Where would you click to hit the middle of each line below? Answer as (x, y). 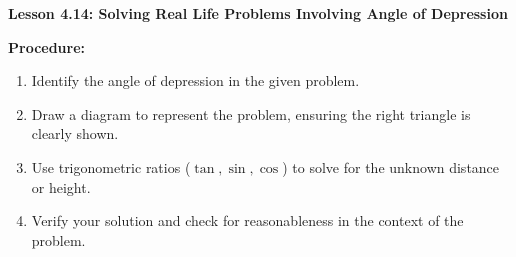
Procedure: (47, 46)
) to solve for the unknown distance (391, 166)
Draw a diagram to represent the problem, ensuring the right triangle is (251, 113)
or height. (61, 186)
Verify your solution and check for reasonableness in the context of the (247, 220)
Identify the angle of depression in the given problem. (195, 80)
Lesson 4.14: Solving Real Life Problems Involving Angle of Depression (258, 13)
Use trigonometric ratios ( (111, 166)
